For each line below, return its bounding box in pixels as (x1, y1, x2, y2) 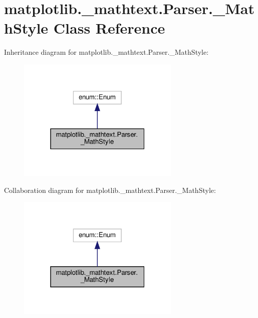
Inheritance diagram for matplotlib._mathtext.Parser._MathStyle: (4, 47, 209, 57)
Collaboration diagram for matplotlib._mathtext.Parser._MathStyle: (4, 184, 216, 195)
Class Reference (53, 18, 165, 38)
